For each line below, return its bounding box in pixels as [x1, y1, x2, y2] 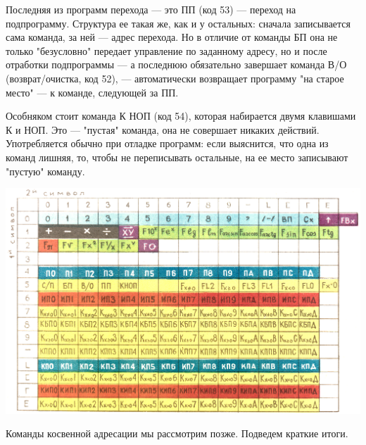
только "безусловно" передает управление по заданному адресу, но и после [6, 43, 327, 58]
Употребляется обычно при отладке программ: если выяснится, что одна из [6, 136, 329, 151]
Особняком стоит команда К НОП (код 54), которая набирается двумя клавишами [6, 108, 356, 123]
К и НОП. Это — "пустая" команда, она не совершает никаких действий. [6, 122, 320, 137]
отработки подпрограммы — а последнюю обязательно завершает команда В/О [6, 57, 347, 72]
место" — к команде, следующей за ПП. [6, 84, 179, 99]
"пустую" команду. [6, 163, 85, 178]
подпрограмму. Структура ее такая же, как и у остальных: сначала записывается [6, 15, 351, 30]
